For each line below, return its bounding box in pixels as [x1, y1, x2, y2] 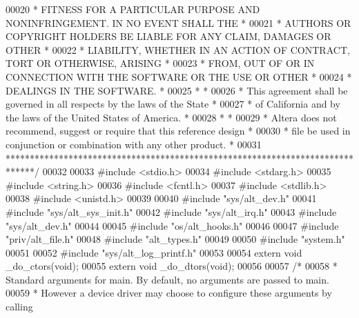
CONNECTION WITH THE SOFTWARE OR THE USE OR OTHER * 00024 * [6, 69, 352, 83]
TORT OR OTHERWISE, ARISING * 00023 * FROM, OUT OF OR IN [6, 56, 315, 70]
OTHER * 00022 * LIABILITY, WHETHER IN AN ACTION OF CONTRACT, [6, 42, 350, 57]
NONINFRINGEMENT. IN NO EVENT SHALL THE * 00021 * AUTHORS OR [6, 15, 351, 30]
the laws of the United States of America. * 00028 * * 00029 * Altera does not [6, 110, 337, 124]
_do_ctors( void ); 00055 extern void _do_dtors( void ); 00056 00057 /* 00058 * [6, 259, 338, 273]
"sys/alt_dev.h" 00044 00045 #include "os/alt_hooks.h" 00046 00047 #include [6, 218, 339, 232]
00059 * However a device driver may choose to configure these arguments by [6, 286, 332, 300]
